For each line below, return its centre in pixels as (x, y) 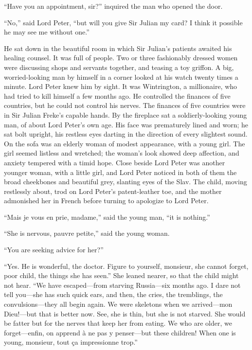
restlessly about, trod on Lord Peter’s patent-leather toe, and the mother (113, 191)
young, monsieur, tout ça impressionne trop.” (71, 342)
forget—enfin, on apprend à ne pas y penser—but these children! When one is (120, 332)
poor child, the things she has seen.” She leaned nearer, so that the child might (121, 275)
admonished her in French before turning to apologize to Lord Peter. (106, 201)
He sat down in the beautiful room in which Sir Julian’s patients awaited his (118, 48)
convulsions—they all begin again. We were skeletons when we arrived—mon (118, 304)
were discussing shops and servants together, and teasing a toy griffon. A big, (119, 67)
